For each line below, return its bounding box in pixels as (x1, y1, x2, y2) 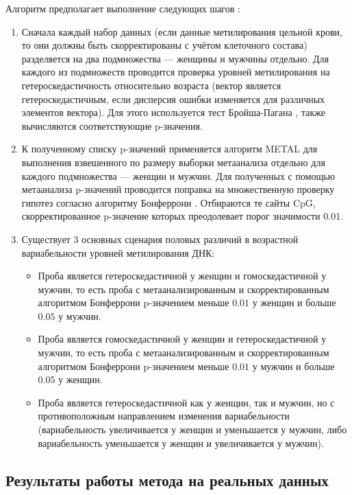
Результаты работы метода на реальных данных (5, 469, 329, 490)
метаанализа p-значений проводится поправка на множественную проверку (21, 182, 335, 196)
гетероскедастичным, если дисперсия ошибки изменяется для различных (21, 91, 325, 106)
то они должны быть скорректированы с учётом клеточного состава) (21, 38, 307, 52)
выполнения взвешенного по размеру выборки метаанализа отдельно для (21, 154, 325, 169)
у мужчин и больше (252, 358, 335, 373)
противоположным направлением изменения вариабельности (38, 408, 290, 423)
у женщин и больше (252, 295, 336, 310)
